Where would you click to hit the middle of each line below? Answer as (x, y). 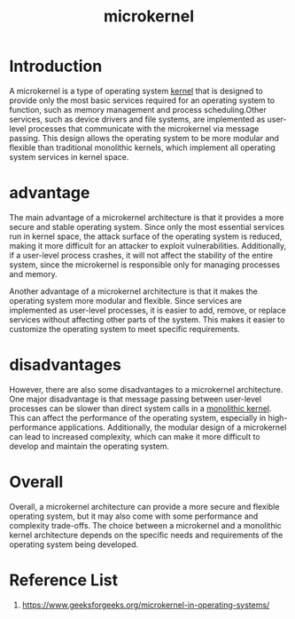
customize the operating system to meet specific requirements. (125, 329)
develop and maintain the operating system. (89, 446)
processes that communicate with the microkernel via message (144, 128)
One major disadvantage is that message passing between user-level (136, 399)
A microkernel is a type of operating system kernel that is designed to (136, 91)
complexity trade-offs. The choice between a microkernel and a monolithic (145, 525)
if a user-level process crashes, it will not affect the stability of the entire (141, 255)
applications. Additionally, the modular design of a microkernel (173, 427)
